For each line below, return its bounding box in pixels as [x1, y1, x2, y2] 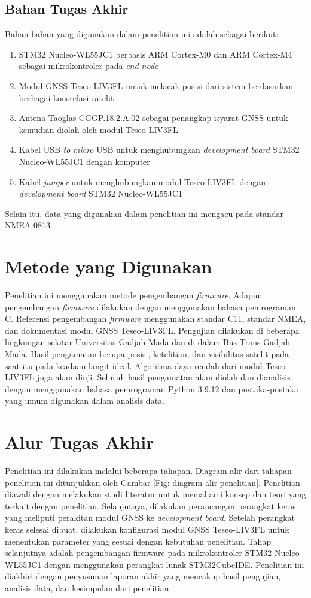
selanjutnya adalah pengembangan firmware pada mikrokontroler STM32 [5, 546, 272, 559]
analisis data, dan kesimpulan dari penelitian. [5, 582, 172, 594]
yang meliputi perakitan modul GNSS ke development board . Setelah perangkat [5, 511, 295, 524]
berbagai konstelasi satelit [19, 91, 114, 104]
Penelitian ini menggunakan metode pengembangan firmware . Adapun [5, 289, 263, 301]
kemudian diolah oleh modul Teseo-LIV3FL [19, 123, 178, 135]
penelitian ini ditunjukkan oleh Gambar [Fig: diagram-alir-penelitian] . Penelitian [5, 476, 300, 488]
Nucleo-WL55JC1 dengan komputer [19, 155, 150, 167]
